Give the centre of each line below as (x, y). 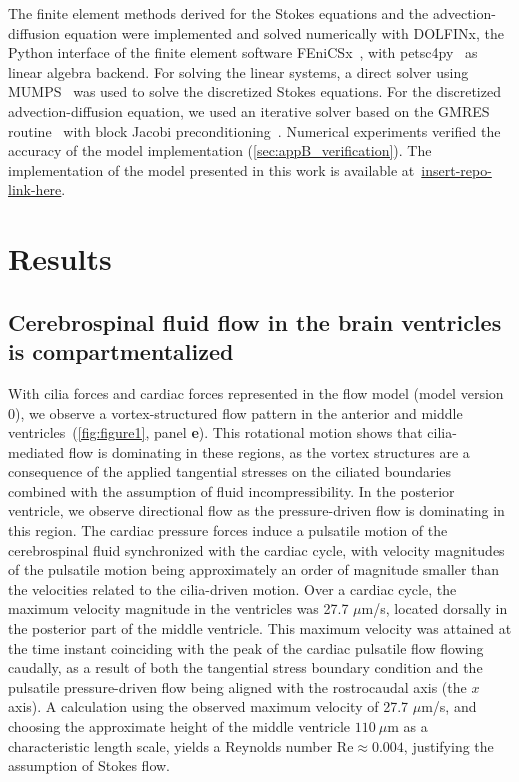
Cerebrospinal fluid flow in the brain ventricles (255, 321)
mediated (36, 451)
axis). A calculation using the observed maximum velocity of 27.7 (208, 706)
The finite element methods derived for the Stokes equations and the (218, 13)
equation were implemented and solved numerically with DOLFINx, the (284, 32)
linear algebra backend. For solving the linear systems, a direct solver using (238, 71)
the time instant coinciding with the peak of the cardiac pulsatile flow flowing (246, 647)
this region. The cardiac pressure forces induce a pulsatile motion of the (228, 530)
